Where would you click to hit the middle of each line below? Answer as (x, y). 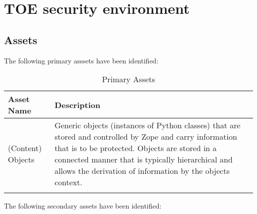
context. (68, 182)
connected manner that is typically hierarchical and (144, 160)
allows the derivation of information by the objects (142, 171)
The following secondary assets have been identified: (83, 206)
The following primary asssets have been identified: (81, 60)
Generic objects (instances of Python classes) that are (148, 125)
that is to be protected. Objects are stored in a (136, 148)
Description (77, 105)
